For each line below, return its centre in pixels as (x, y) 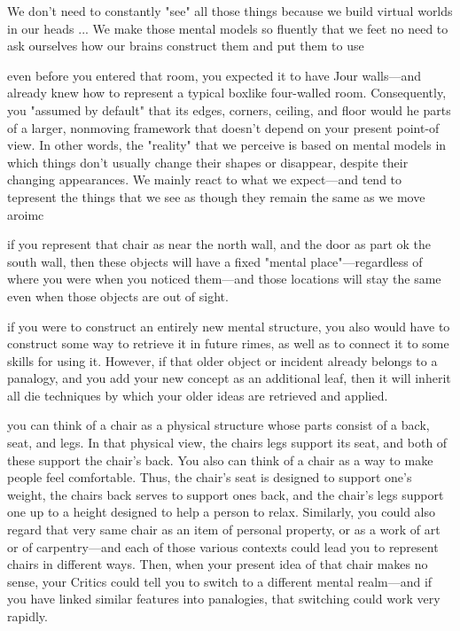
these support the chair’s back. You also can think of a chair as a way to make (220, 460)
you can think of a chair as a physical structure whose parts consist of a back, (218, 425)
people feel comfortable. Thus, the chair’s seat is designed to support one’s (210, 477)
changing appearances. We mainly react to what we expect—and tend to (205, 179)
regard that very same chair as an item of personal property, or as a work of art (224, 530)
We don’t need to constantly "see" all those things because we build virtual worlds (230, 11)
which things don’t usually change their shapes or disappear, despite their (208, 162)
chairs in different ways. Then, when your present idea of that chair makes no (218, 564)
